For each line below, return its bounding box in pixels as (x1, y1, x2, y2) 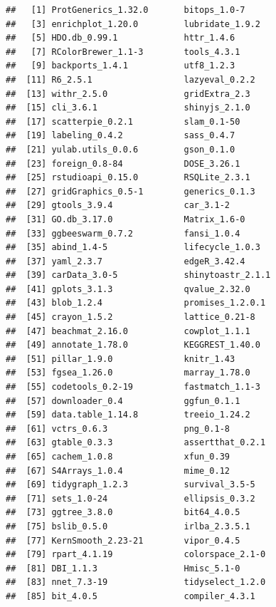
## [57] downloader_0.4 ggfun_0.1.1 (6, 395, 240, 406)
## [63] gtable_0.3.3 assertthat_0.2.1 (6, 437, 266, 448)
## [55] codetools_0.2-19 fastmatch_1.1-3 (6, 382, 260, 393)
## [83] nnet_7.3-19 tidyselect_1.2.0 (6, 577, 266, 588)
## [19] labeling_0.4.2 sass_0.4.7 (6, 130, 235, 141)
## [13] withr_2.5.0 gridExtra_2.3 (6, 88, 250, 99)
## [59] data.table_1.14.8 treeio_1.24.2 (6, 410, 250, 420)
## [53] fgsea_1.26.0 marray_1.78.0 (6, 368, 250, 378)
